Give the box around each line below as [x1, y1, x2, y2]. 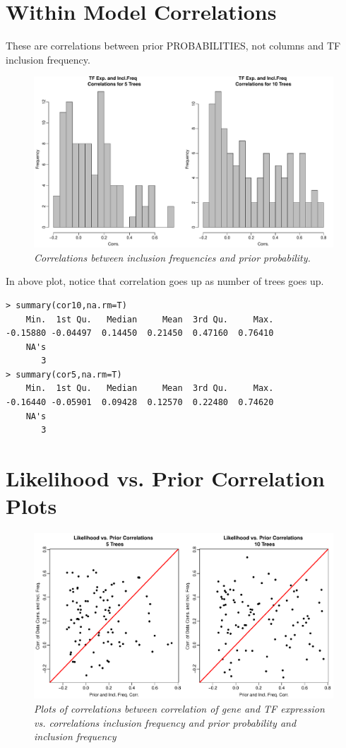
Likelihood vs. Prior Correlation [6, 464, 325, 493]
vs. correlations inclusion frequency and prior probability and [34, 715, 297, 730]
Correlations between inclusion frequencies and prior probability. [34, 250, 311, 264]
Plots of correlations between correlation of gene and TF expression [34, 701, 325, 715]
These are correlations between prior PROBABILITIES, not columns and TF [6, 38, 341, 53]
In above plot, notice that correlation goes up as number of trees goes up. [6, 274, 324, 288]
